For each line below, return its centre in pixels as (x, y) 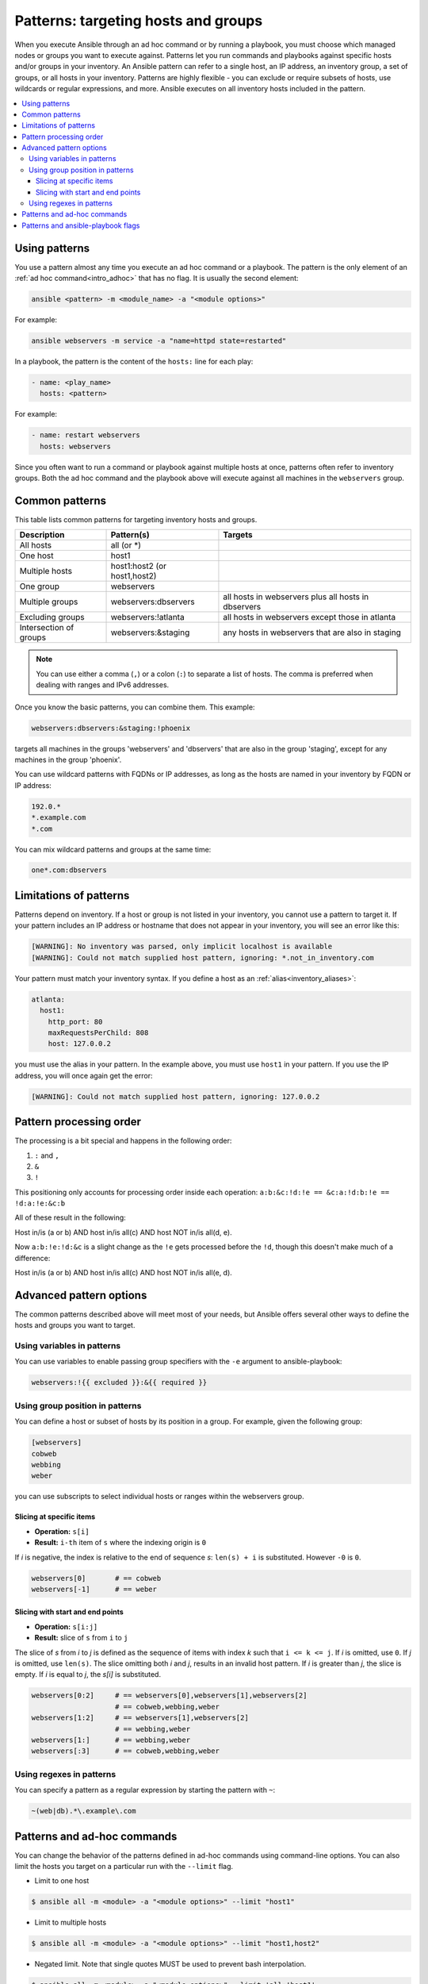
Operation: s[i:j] (66, 1626)
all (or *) (126, 545)
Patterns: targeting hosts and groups (139, 21)
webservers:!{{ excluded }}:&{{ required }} (119, 1382)
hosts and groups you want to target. (75, 1325)
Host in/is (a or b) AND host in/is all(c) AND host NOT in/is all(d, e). (124, 1232)
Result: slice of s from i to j (81, 1638)
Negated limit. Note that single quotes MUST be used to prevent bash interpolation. (170, 1964)
